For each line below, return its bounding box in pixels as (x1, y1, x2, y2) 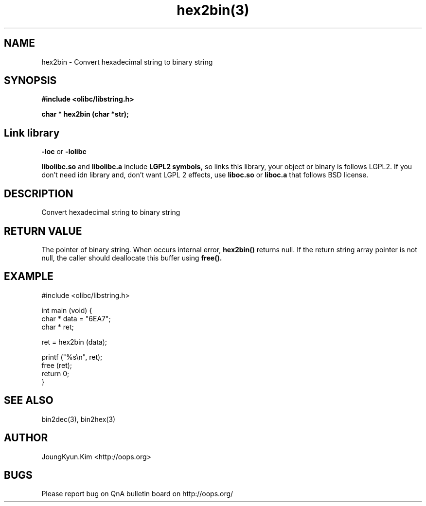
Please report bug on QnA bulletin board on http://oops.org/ (41, 489, 233, 498)
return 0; (41, 369, 70, 378)
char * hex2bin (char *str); (41, 110, 129, 119)
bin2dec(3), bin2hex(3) (41, 415, 116, 423)
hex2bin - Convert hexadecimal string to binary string (41, 57, 213, 66)
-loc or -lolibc (41, 147, 87, 156)
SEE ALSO (4, 394, 53, 407)
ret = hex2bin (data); (41, 337, 107, 346)
